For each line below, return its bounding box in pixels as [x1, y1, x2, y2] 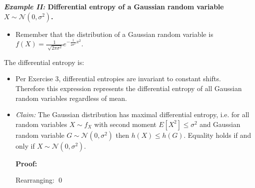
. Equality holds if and [183, 129, 251, 140]
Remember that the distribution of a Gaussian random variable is [15, 29, 213, 39]
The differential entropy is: [4, 57, 85, 67]
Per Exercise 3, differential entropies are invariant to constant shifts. [15, 73, 221, 84]
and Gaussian [199, 119, 240, 129]
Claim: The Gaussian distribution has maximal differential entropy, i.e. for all [15, 109, 250, 120]
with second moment [94, 119, 157, 129]
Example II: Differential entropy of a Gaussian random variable [4, 1, 224, 11]
